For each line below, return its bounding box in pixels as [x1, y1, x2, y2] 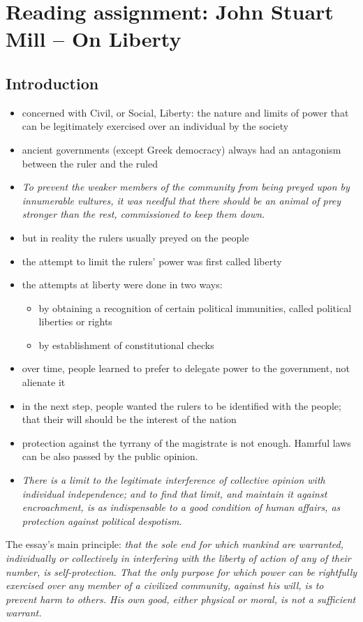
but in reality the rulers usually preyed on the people [22, 230, 249, 244]
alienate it [22, 375, 66, 390]
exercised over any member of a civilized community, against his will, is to [6, 578, 324, 593]
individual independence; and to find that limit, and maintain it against [22, 486, 327, 501]
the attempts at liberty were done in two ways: [22, 277, 223, 292]
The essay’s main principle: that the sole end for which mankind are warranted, [6, 537, 344, 551]
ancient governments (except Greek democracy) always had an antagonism [22, 142, 341, 156]
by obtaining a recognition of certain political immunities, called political [38, 300, 352, 315]
